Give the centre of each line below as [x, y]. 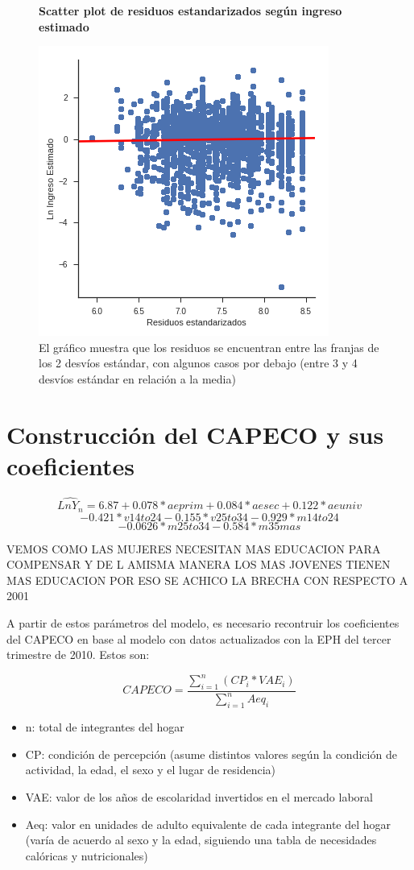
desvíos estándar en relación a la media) [137, 378]
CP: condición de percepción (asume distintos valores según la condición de [211, 754]
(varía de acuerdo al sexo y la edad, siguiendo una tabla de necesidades [201, 840]
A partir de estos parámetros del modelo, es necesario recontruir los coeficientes [203, 622]
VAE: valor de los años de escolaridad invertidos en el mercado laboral [199, 796]
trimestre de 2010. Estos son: [78, 655]
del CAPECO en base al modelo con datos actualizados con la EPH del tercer [199, 638]
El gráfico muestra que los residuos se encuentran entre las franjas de [209, 347]
